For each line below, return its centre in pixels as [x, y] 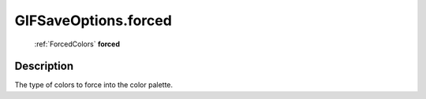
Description [44, 66]
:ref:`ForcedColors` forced [77, 44]
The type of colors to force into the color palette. [94, 85]
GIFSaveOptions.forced [93, 20]
